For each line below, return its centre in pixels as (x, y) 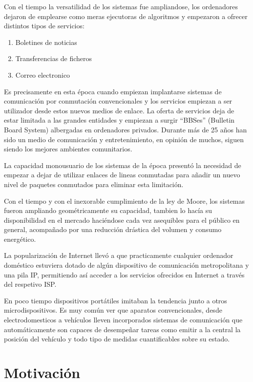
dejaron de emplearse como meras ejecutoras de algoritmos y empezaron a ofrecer (126, 16)
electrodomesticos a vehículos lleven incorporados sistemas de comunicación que (123, 320)
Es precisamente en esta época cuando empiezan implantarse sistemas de (113, 91)
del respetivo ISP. (30, 284)
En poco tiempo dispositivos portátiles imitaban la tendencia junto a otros (116, 300)
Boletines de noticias (46, 42)
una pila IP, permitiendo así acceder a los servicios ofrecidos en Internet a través (124, 274)
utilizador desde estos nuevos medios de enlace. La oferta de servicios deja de (119, 110)
